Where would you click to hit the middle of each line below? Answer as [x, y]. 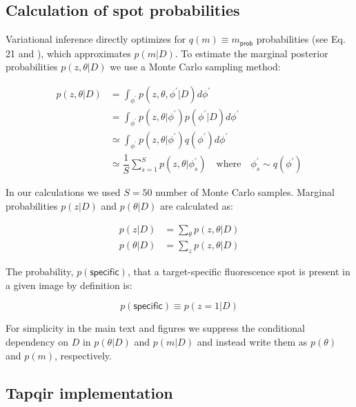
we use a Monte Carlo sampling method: [195, 67]
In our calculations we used [63, 192]
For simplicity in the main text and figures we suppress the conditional [155, 328]
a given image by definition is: [69, 285]
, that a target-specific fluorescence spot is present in [239, 271]
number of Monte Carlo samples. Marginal [245, 192]
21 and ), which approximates [68, 53]
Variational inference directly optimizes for [96, 39]
